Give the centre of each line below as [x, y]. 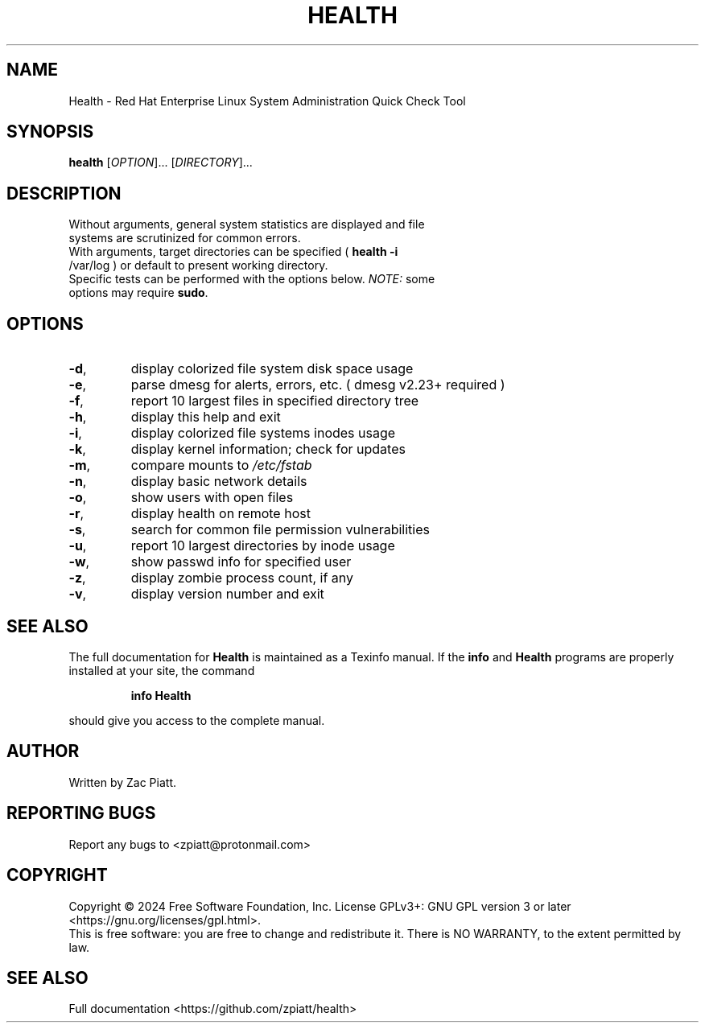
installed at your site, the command [162, 670]
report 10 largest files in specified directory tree [275, 401]
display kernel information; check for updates [268, 449]
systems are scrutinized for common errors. [185, 238]
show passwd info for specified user [241, 562]
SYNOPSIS [50, 132]
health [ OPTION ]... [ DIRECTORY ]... [161, 163]
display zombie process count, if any [242, 578]
